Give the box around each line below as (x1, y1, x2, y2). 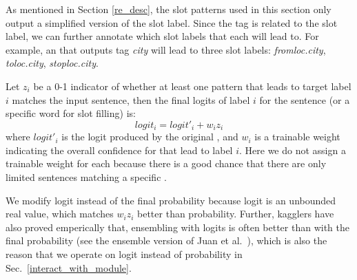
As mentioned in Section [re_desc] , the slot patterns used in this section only (6, 2, 331, 16)
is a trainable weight (254, 129, 340, 144)
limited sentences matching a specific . (6, 169, 167, 184)
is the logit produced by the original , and (61, 129, 238, 144)
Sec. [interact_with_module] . (6, 260, 132, 274)
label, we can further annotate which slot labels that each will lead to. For (6, 29, 319, 43)
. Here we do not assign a (239, 142, 346, 157)
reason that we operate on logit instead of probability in (6, 246, 243, 261)
